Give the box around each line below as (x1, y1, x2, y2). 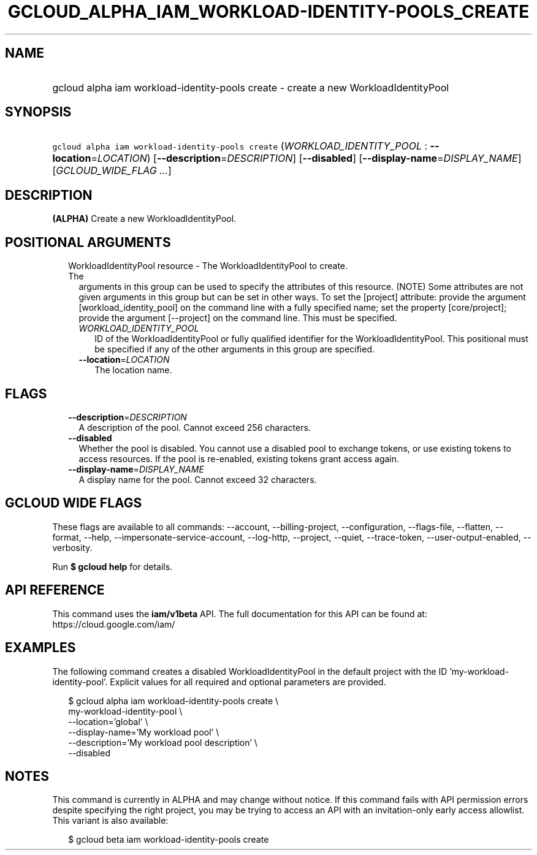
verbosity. (52, 542, 93, 553)
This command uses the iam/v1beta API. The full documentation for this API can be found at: (52, 608, 427, 619)
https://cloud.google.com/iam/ (52, 618, 175, 629)
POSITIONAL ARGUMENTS (5, 234, 171, 250)
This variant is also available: (52, 815, 169, 826)
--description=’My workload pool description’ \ (68, 737, 257, 748)
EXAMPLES (5, 640, 76, 656)
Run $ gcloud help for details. (52, 561, 173, 572)
